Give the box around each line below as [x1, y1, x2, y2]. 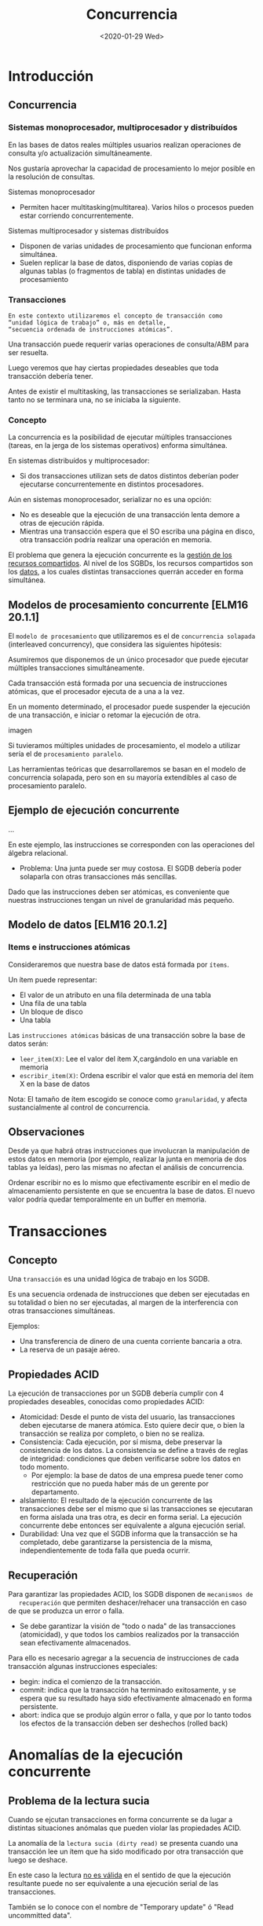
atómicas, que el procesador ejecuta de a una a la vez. [8, 687, 185, 696]
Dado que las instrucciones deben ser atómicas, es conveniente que [8, 886, 230, 897]
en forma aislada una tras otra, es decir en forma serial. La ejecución [19, 1513, 242, 1522]
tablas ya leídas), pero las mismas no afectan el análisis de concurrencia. [8, 1163, 245, 1172]
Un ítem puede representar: [8, 974, 98, 984]
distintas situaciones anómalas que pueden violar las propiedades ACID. [8, 1823, 242, 1832]
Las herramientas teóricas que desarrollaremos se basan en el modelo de [8, 765, 247, 774]
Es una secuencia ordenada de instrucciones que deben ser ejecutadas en [8, 1290, 250, 1299]
